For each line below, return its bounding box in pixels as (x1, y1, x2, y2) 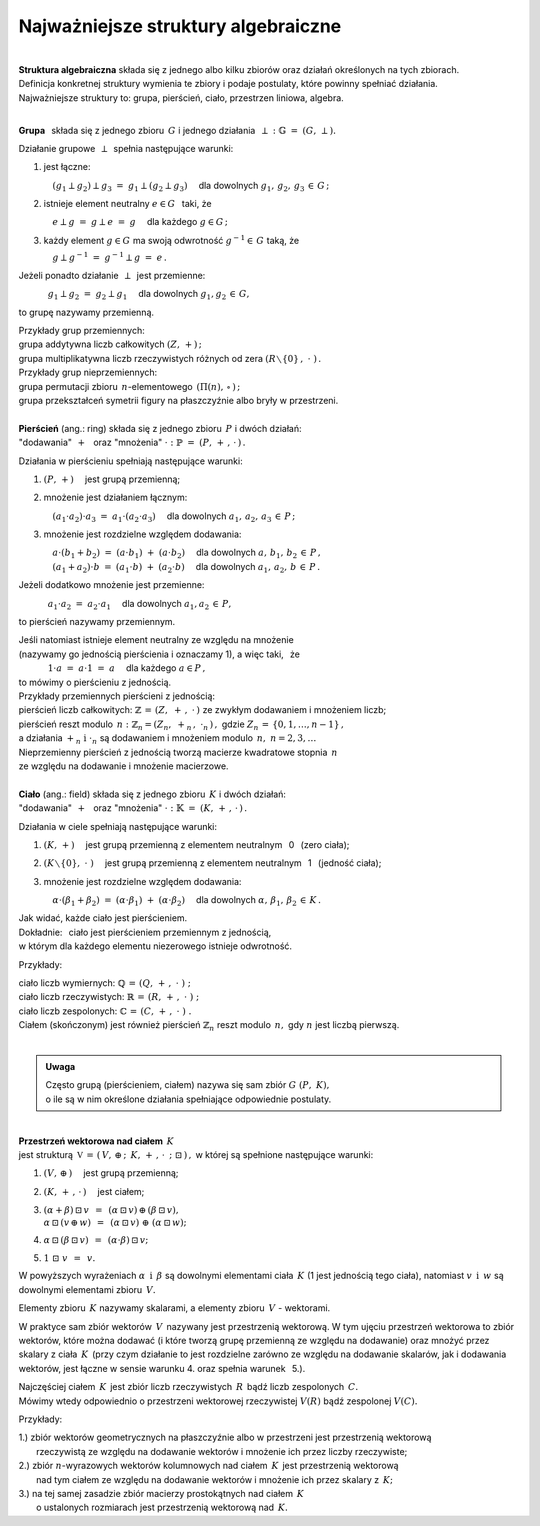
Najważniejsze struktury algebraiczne (18, 15, 342, 37)
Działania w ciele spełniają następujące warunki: (18, 820, 218, 832)
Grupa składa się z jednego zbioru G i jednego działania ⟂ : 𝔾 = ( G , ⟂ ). (18, 124, 337, 136)
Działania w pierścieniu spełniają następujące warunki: (18, 455, 244, 467)
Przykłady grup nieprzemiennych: (18, 366, 158, 379)
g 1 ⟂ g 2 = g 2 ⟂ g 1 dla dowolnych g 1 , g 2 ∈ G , (47, 288, 250, 302)
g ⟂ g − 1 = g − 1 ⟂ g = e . (52, 250, 167, 264)
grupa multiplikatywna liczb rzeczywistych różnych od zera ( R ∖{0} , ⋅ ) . (18, 352, 322, 364)
